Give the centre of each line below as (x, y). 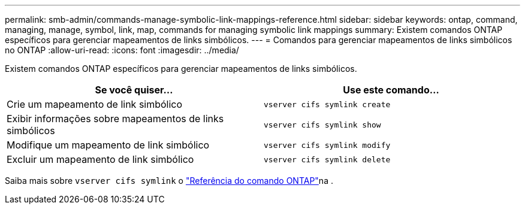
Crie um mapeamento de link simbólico (95, 104)
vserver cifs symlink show (322, 125)
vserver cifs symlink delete (327, 159)
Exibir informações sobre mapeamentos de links (115, 119)
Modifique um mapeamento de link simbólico (108, 145)
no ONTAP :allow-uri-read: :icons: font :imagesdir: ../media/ (122, 50)
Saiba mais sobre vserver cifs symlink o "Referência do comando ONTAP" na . (169, 181)
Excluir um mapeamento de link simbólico (100, 159)
